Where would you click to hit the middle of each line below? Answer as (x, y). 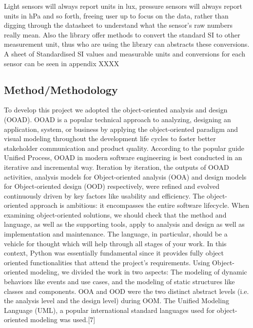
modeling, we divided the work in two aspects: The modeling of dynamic (139, 272)
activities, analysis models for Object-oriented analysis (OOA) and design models (125, 176)
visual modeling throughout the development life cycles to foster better (110, 138)
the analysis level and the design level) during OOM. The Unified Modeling (117, 301)
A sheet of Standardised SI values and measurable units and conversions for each (125, 53)
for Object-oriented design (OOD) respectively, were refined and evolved (112, 186)
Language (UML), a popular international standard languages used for (109, 310)
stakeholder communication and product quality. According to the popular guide (124, 148)
